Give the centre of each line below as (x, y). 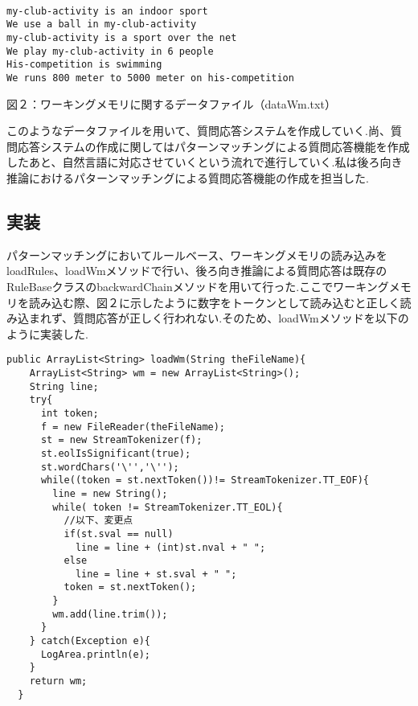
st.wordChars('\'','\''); (110, 467)
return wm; (58, 681)
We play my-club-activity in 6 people (110, 51)
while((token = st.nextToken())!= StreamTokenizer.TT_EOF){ (205, 480)
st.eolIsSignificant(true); (116, 453)
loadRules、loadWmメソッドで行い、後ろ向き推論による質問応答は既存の (197, 271)
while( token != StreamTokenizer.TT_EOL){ (168, 507)
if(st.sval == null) (119, 534)
